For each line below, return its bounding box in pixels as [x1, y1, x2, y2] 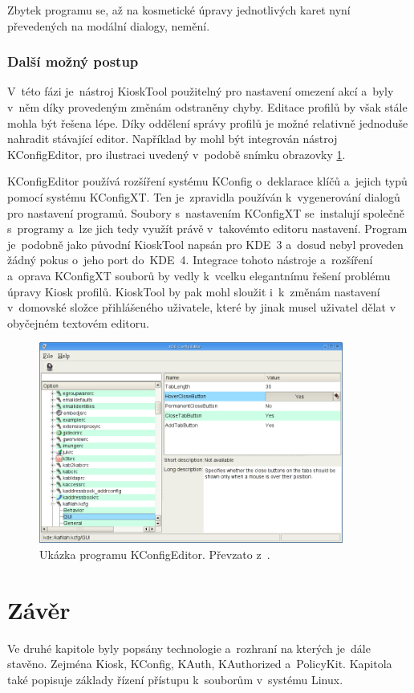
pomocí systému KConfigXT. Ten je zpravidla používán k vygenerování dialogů [7, 188, 400, 205]
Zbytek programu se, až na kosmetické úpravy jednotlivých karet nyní [7, 2, 351, 18]
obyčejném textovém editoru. [7, 314, 149, 331]
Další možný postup [7, 51, 139, 71]
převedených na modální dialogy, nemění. [7, 17, 210, 34]
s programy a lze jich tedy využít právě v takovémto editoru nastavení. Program [7, 220, 408, 237]
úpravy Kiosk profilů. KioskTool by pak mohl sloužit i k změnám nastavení [7, 283, 380, 300]
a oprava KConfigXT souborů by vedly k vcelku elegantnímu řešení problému [7, 267, 391, 283]
